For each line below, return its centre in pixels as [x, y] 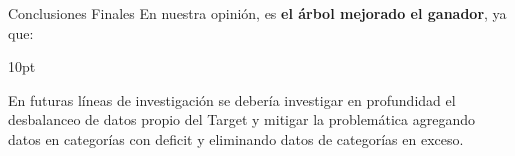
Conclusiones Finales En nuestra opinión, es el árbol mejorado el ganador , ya [257, 13]
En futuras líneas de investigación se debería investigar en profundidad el [232, 99]
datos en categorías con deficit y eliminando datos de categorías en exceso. [236, 138]
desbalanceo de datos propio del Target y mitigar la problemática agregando [242, 119]
